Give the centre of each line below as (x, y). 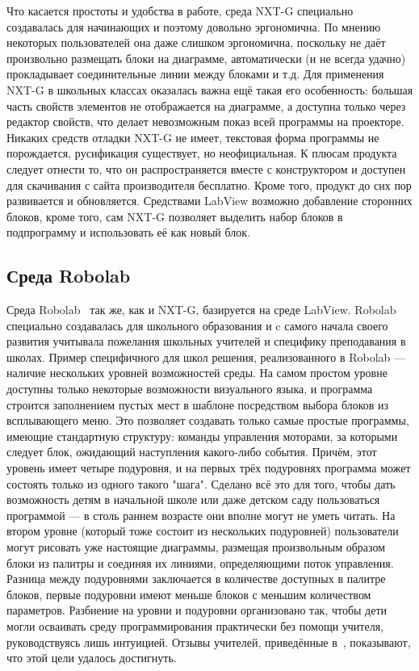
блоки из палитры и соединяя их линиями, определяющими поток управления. (200, 562)
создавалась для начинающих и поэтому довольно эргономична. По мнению (194, 26)
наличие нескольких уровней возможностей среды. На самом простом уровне (197, 373)
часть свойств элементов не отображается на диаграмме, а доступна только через (206, 105)
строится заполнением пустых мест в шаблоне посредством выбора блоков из (198, 404)
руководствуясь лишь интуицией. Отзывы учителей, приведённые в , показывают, (209, 642)
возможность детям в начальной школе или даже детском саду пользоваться (193, 499)
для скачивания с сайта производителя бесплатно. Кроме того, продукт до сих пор (209, 185)
